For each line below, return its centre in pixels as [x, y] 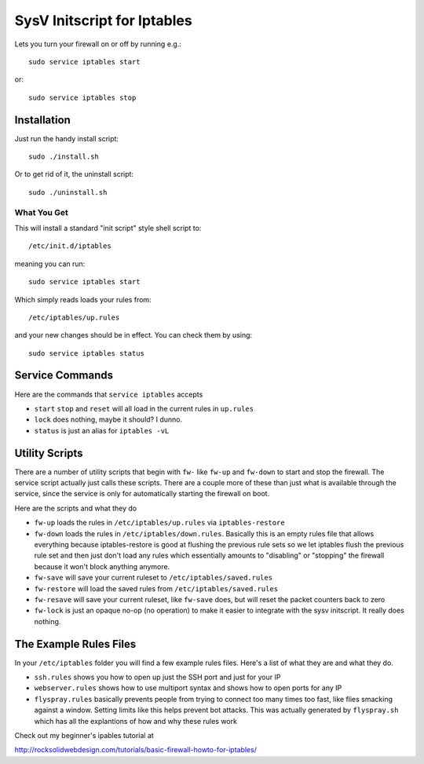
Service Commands [64, 376]
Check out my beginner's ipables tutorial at [84, 735]
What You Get [41, 212]
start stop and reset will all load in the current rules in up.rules [144, 408]
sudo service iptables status [87, 353]
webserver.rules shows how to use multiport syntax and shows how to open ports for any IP [188, 688]
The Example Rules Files [75, 644]
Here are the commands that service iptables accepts [109, 394]
